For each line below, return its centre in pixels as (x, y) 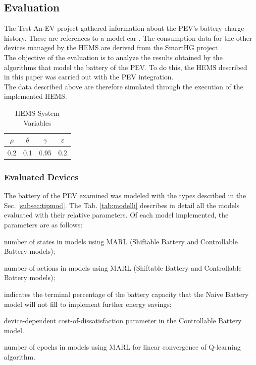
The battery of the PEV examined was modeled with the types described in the (125, 195)
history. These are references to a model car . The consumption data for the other (128, 37)
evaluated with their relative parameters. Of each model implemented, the (116, 215)
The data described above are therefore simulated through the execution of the (124, 86)
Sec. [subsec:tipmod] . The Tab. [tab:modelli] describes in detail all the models (122, 205)
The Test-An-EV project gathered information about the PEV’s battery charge (124, 28)
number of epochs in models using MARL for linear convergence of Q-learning (122, 347)
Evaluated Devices (41, 177)
